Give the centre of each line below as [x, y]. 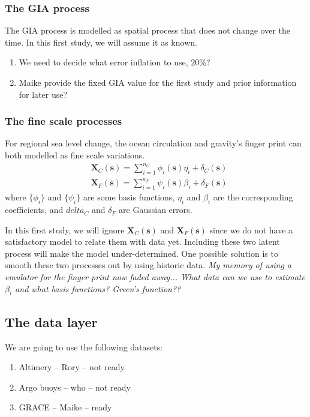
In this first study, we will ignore [65, 229]
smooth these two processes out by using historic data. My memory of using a [148, 265]
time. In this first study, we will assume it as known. [101, 42]
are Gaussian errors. [156, 210]
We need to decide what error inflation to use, [103, 62]
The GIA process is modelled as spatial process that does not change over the [148, 30]
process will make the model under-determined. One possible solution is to [142, 253]
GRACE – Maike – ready [65, 407]
